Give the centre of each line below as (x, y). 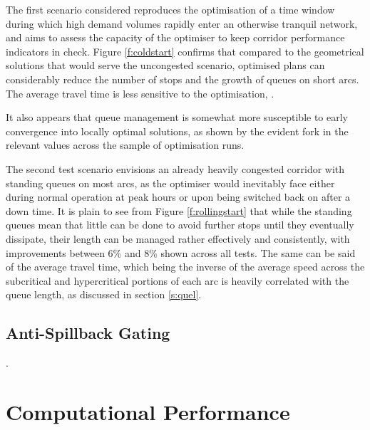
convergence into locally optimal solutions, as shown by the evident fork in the (177, 131)
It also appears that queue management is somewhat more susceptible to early (177, 117)
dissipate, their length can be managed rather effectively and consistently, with (178, 238)
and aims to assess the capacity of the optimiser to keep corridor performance (175, 37)
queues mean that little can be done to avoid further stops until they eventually (180, 225)
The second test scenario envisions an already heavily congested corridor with (175, 168)
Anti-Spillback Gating (88, 333)
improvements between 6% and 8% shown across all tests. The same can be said (181, 252)
